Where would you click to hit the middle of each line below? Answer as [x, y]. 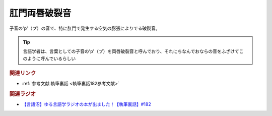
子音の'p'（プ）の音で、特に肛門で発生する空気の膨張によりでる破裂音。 [85, 28]
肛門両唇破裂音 [40, 13]
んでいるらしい [60, 59]
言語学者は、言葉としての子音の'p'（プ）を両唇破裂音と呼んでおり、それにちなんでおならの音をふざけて [131, 51]
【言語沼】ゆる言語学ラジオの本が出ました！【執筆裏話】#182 [86, 104]
